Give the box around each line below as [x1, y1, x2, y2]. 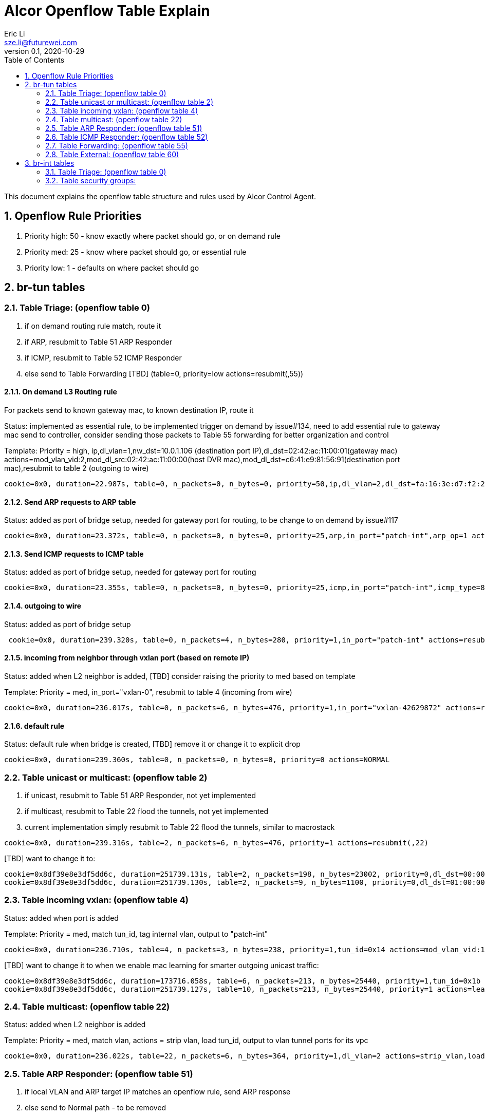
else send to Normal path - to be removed [25, 1103, 166, 1112]
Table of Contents [4, 55, 65, 64]
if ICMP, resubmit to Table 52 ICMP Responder [25, 353, 182, 362]
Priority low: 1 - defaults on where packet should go [25, 263, 199, 272]
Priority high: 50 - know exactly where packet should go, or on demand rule [25, 231, 281, 240]
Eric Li [4, 29, 25, 38]
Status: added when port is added [4, 913, 119, 922]
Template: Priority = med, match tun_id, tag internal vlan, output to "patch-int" [4, 929, 268, 938]
